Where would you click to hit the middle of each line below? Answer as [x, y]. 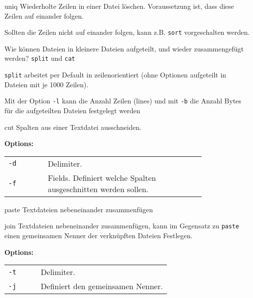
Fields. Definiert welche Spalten [102, 177]
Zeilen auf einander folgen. [44, 15]
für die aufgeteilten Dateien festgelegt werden [72, 110]
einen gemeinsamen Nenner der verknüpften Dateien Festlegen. [99, 236]
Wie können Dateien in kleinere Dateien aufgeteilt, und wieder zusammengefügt [124, 48]
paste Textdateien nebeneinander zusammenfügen [79, 209]
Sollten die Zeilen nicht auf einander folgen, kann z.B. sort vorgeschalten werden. [127, 32]
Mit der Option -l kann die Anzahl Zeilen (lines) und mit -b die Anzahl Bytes [123, 101]
